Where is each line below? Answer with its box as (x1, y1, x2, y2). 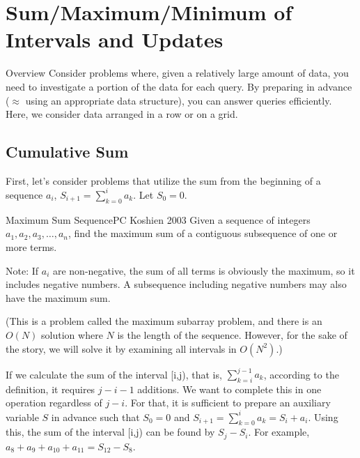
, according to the (263, 367, 339, 381)
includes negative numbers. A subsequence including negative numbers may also (6, 277, 347, 291)
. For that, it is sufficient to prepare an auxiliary (125, 395, 331, 410)
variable (6, 409, 39, 424)
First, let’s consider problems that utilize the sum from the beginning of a (6, 173, 321, 188)
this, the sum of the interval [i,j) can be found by (6, 425, 215, 439)
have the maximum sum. (6, 290, 111, 305)
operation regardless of (6, 395, 102, 410)
